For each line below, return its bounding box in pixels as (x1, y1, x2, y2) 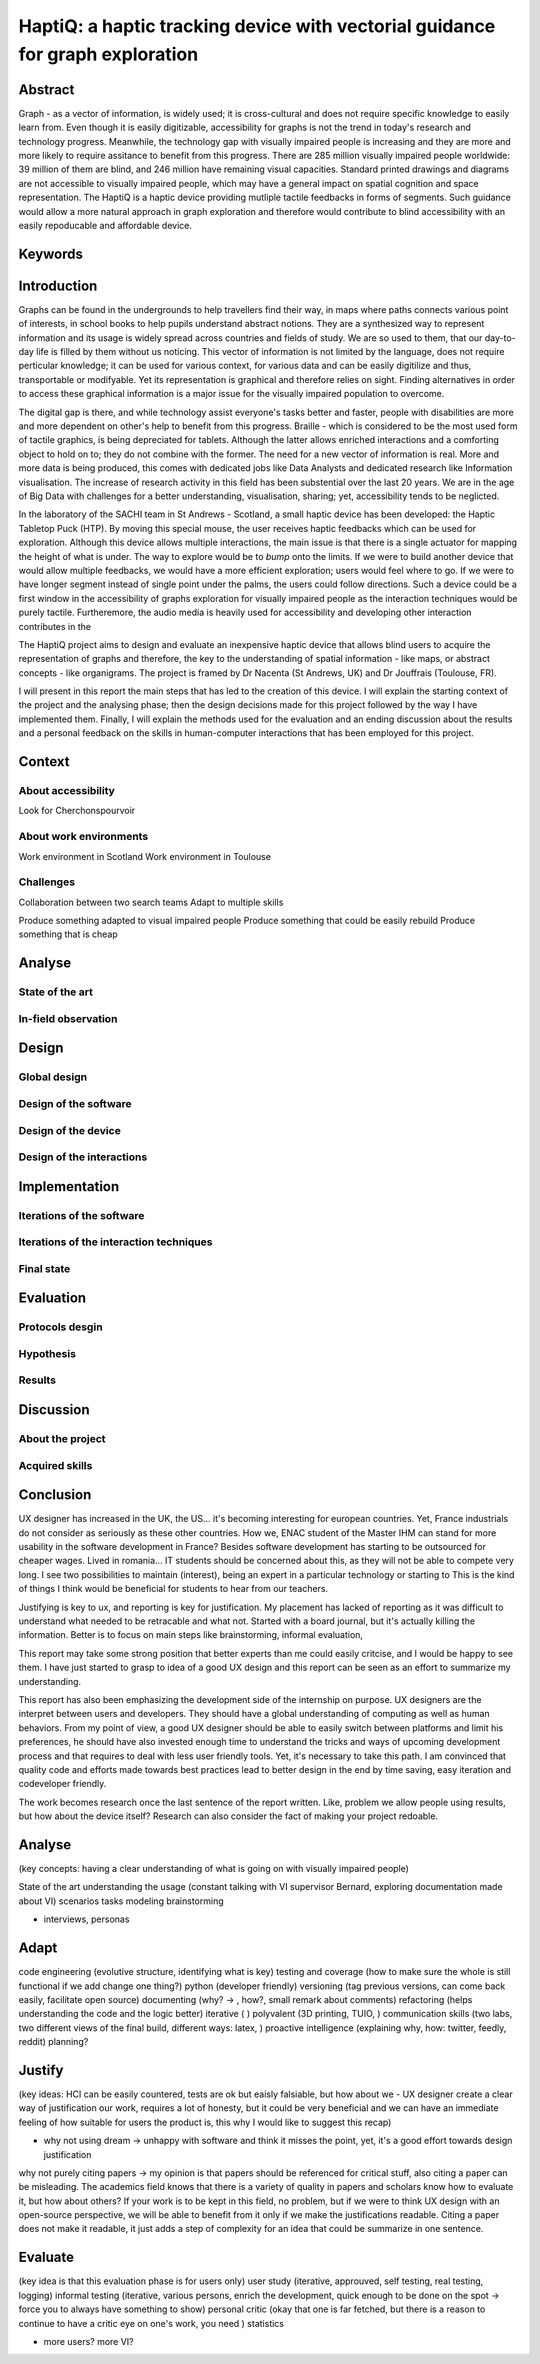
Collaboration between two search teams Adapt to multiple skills (18, 896, 284, 908)
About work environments (18, 830, 149, 844)
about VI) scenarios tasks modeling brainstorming (18, 1895, 224, 1907)
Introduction (18, 277, 98, 294)
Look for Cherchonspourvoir (18, 805, 136, 817)
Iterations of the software (18, 1208, 145, 1222)
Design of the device (18, 1123, 122, 1137)
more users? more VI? (43, 2335, 134, 2347)
